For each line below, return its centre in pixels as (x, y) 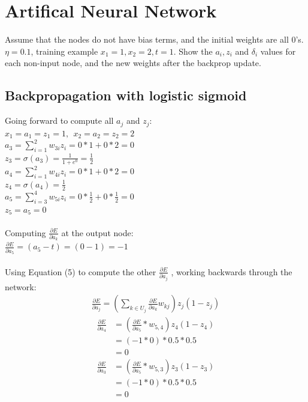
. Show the (193, 51)
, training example (64, 51)
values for (278, 51)
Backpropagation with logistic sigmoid (126, 95)
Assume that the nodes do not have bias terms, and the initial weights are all (147, 39)
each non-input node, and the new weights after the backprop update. (133, 63)
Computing (25, 232)
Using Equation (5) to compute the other (81, 271)
